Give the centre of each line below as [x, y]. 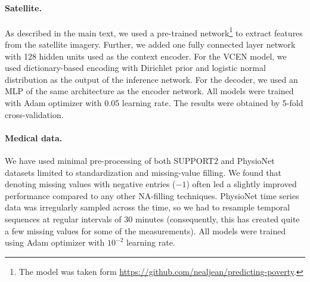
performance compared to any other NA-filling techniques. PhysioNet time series [152, 195]
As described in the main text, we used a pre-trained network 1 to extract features [154, 32]
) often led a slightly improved [241, 184]
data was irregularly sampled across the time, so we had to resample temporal [148, 207]
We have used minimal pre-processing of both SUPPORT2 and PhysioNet [140, 160]
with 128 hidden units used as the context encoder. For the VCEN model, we [146, 56]
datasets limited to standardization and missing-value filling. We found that [143, 172]
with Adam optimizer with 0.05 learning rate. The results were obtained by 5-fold [154, 103]
